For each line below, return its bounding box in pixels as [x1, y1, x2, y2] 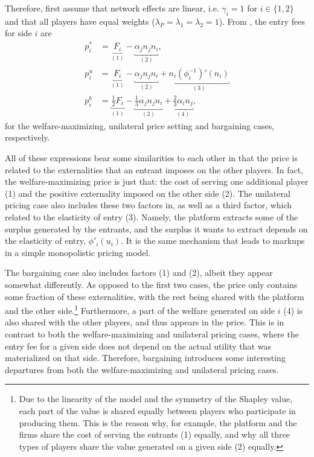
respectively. [5, 131, 50, 144]
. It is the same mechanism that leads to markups [121, 234, 305, 247]
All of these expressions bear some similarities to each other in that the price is [5, 152, 298, 164]
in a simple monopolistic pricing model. [5, 246, 151, 258]
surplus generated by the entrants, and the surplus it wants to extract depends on [5, 222, 308, 235]
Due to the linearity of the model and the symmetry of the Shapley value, [19, 392, 293, 405]
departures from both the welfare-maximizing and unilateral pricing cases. [5, 363, 279, 376]
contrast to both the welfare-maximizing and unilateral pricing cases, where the [5, 328, 299, 340]
